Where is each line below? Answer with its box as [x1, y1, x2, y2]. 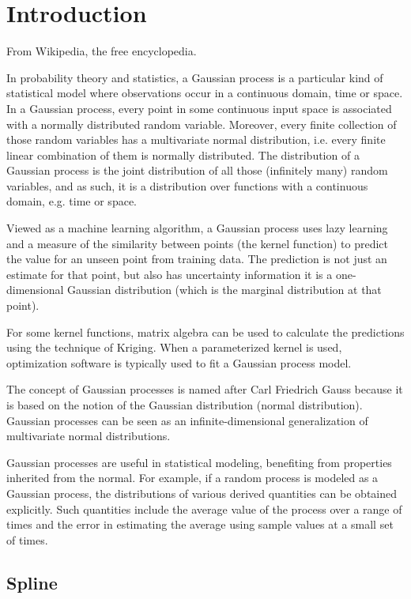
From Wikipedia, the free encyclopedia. [6, 43, 197, 59]
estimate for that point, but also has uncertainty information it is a [6, 266, 333, 282]
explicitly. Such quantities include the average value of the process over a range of [6, 500, 402, 517]
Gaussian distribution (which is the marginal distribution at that [67, 281, 382, 298]
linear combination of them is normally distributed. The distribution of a [6, 146, 360, 163]
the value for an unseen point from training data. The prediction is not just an [6, 251, 387, 267]
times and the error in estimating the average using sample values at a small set [6, 516, 394, 533]
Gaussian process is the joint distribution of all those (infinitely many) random [6, 162, 388, 179]
